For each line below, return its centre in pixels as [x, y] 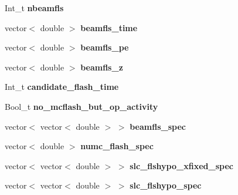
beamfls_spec [158, 126]
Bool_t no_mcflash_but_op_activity [81, 106]
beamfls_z [102, 67]
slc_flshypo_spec [166, 185]
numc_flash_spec [117, 146]
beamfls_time [109, 27]
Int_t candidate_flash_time [62, 87]
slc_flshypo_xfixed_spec [181, 165]
